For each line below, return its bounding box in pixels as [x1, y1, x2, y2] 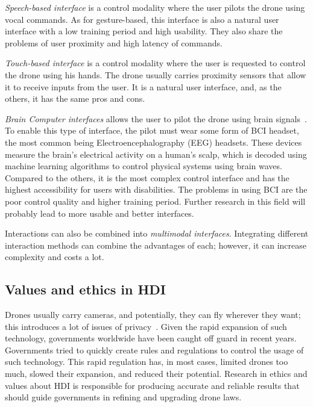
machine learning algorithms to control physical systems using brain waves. [5, 160, 282, 172]
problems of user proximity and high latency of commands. [5, 36, 223, 49]
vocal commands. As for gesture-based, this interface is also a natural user [5, 13, 279, 25]
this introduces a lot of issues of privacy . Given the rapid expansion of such [5, 320, 287, 332]
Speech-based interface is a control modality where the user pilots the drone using [5, 1, 305, 13]
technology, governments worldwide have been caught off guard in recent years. [5, 332, 297, 344]
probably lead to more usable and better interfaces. [5, 207, 194, 219]
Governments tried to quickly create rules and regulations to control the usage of [5, 343, 304, 356]
